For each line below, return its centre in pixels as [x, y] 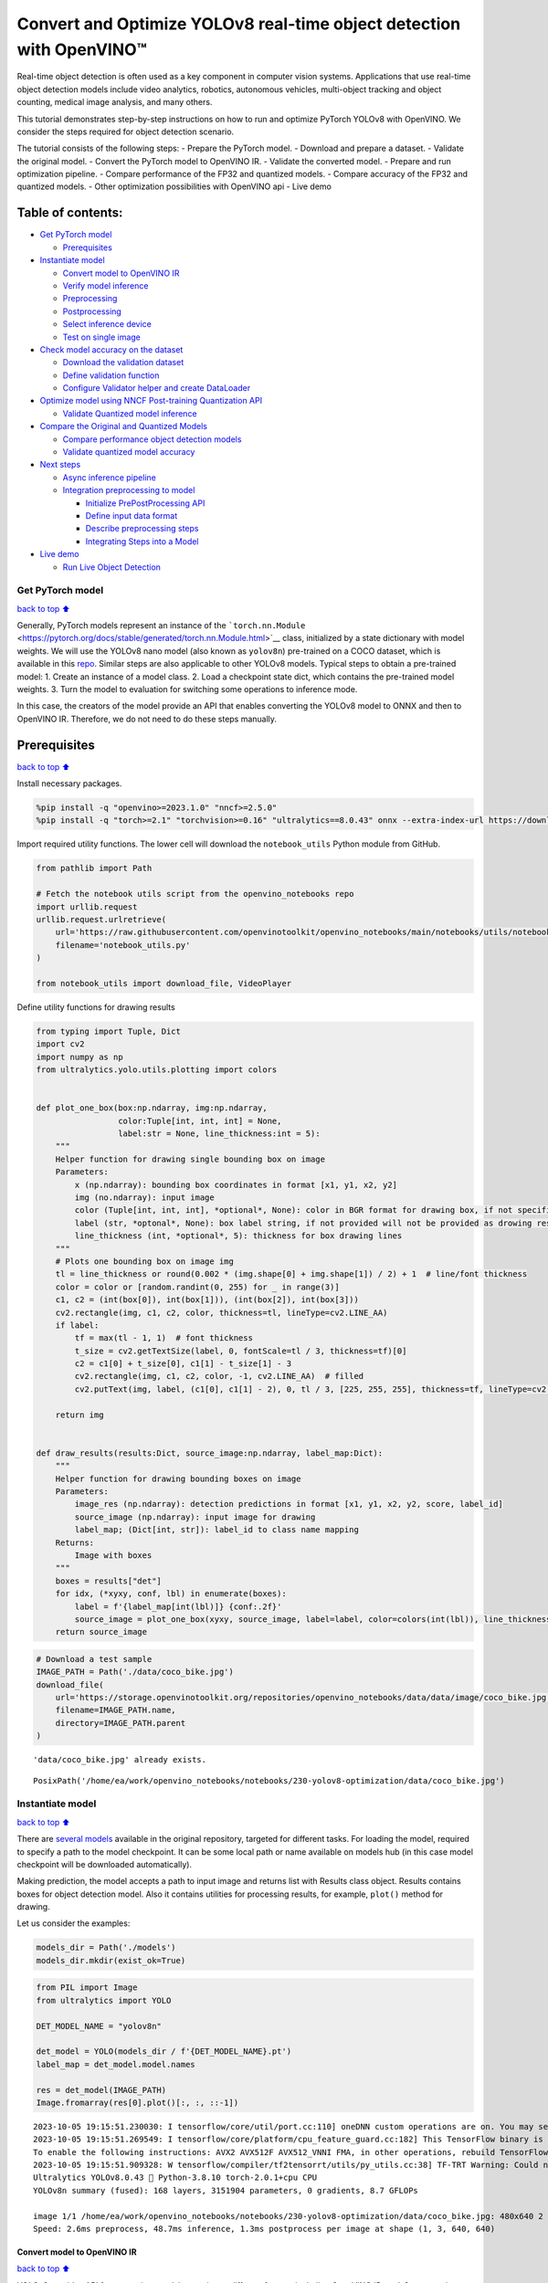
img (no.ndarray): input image [144, 1198]
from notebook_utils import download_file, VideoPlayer [164, 983]
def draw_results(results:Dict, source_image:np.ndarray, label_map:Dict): [210, 1453]
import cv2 [60, 1044]
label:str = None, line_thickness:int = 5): [219, 1134]
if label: [77, 1325]
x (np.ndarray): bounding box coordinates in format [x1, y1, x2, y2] [236, 1184]
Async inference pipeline [110, 477]
